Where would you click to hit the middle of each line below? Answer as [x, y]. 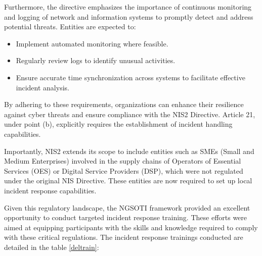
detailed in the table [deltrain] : [52, 247]
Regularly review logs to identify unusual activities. [96, 60]
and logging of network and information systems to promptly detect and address [129, 16]
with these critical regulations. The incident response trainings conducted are [124, 237]
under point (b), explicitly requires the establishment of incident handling [118, 124]
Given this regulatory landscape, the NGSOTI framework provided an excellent [127, 207]
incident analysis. [42, 87]
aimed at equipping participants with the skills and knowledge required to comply [131, 227]
